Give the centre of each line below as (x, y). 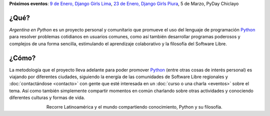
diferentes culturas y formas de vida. (47, 98)
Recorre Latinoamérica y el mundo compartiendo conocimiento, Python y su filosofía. (134, 107)
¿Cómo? (22, 58)
